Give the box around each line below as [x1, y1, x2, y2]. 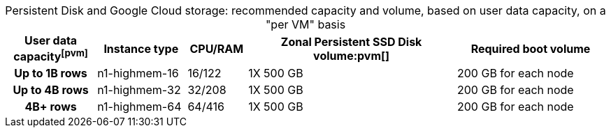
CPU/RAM [189, 41, 244, 56]
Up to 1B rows [14, 66, 87, 81]
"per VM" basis [265, 17, 346, 31]
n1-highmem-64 [97, 100, 182, 114]
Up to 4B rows [13, 83, 89, 97]
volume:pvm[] [313, 48, 390, 63]
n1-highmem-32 [97, 83, 181, 97]
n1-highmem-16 [97, 66, 179, 81]
